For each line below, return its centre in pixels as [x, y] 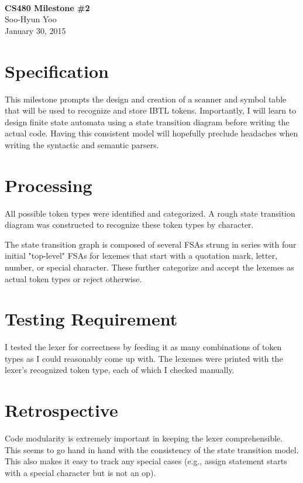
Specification [57, 71]
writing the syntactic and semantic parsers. [82, 144]
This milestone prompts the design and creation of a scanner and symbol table [146, 99]
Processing [49, 185]
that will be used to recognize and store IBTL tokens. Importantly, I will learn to [151, 110]
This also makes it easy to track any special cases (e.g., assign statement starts [146, 461]
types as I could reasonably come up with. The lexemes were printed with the [144, 358]
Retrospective [61, 410]
